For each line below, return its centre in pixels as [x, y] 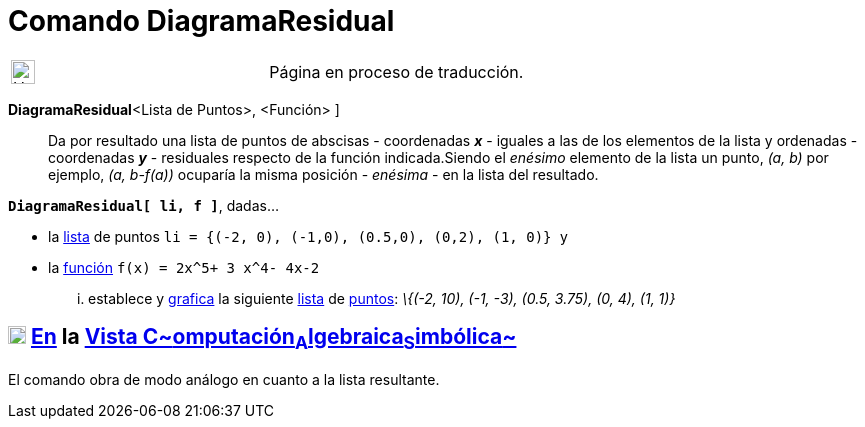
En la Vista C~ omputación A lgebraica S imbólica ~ [273, 339]
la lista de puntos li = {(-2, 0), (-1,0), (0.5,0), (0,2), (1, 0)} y [308, 236]
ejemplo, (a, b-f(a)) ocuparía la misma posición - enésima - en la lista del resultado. [323, 174]
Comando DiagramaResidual [201, 21]
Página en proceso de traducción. [396, 71]
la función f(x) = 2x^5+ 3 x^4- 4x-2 [184, 267]
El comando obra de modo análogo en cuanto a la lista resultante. [224, 379]
